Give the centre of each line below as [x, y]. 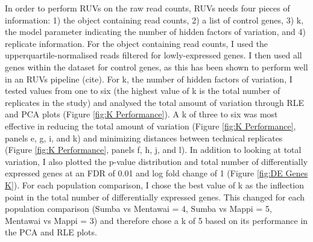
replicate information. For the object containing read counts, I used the [137, 43]
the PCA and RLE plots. [51, 232]
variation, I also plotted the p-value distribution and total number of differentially [156, 161]
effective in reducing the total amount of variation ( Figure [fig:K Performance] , [150, 126]
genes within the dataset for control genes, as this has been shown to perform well [156, 67]
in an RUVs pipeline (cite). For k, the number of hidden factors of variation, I [149, 79]
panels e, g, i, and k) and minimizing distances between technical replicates [144, 138]
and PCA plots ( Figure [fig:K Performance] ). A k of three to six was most [141, 114]
